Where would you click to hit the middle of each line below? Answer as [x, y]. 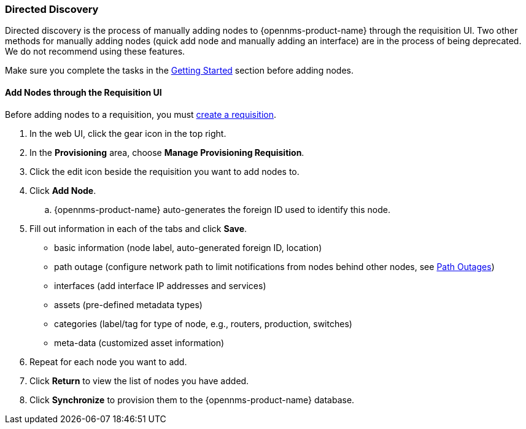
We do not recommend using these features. [95, 52]
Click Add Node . [63, 190]
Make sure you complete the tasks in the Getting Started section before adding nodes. [179, 71]
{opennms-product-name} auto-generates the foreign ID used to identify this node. [222, 209]
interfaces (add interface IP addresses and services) [160, 285]
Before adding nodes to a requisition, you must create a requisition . [141, 114]
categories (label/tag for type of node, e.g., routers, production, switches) [203, 323]
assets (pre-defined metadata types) [128, 304]
